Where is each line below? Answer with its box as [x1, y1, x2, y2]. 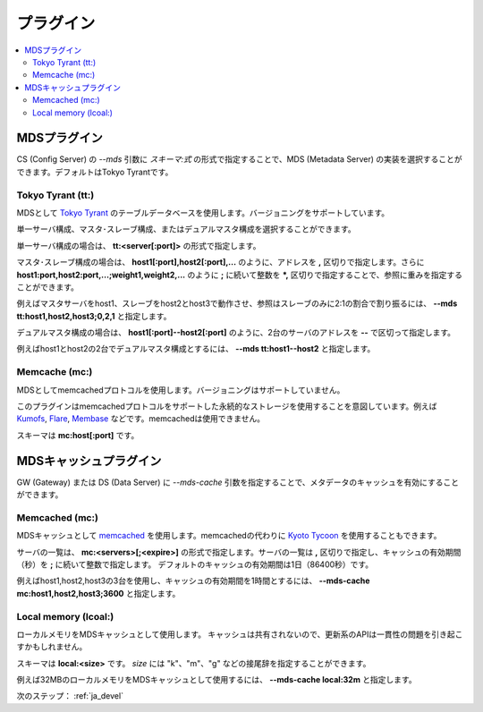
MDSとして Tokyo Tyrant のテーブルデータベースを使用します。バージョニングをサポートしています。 [16, 207, 390, 218]
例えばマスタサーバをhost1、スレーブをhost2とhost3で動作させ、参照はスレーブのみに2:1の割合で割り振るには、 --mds [16, 298, 458, 309]
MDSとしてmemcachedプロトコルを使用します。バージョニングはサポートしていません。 [16, 385, 345, 395]
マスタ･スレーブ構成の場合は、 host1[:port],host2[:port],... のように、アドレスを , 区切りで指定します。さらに [16, 257, 425, 267]
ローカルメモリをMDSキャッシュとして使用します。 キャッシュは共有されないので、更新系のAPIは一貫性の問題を [16, 629, 432, 640]
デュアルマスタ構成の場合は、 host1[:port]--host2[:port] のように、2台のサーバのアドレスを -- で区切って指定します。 [16, 327, 456, 338]
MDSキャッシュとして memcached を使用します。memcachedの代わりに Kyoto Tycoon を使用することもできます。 [16, 530, 442, 541]
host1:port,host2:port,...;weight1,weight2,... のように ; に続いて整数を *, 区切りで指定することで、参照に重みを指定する [16, 269, 462, 280]
